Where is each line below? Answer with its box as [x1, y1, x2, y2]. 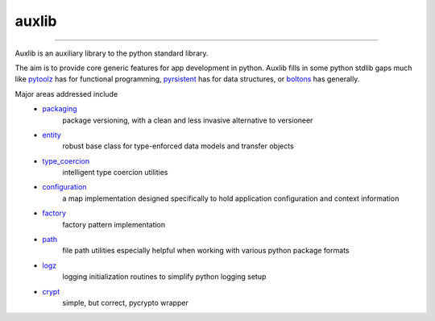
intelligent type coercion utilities [62, 168, 168, 177]
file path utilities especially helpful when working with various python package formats [62, 246, 350, 256]
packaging [42, 104, 77, 114]
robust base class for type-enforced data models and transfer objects [62, 141, 294, 151]
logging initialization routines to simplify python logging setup [62, 272, 267, 281]
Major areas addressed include [14, 89, 118, 98]
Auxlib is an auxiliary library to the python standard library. [14, 48, 209, 58]
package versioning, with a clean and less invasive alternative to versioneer [62, 115, 313, 125]
